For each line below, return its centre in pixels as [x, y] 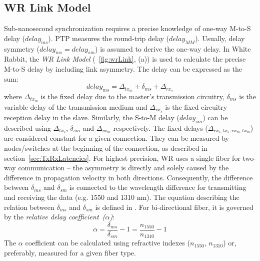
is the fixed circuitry [196, 106]
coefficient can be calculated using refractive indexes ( [107, 243]
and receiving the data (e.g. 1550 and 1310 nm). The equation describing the [122, 197]
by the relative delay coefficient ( [55, 217]
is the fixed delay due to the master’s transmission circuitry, [132, 96]
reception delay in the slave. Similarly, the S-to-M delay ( [92, 117]
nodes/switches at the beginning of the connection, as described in [106, 148]
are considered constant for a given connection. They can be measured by [116, 138]
